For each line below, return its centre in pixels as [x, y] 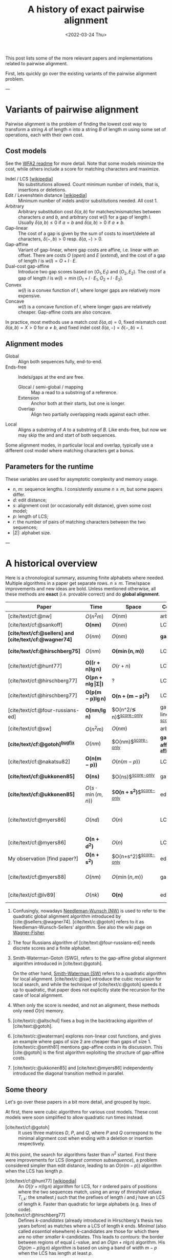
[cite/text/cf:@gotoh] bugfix [41, 744]
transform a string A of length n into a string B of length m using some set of [86, 129]
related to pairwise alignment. [37, 63]
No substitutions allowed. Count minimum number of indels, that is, [89, 184]
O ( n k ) [92, 895]
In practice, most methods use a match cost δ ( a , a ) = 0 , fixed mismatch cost [86, 322]
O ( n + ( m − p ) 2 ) [131, 695]
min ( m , [94, 794]
